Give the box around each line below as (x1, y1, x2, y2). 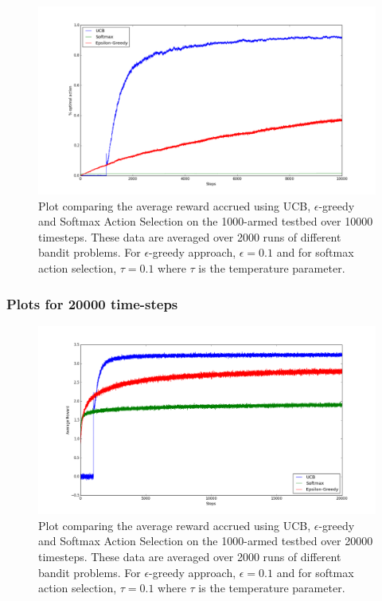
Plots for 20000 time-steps (6, 293, 178, 313)
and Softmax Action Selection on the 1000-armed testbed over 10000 (38, 213, 373, 230)
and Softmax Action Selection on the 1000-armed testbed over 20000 (38, 532, 373, 549)
